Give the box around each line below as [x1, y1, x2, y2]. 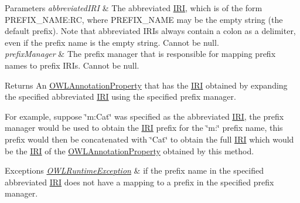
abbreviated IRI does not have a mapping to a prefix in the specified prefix [5, 175, 274, 188]
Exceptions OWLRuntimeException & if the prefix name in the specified [5, 164, 264, 177]
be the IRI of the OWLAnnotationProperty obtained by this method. [5, 144, 254, 157]
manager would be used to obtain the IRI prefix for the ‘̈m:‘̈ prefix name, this [5, 121, 283, 134]
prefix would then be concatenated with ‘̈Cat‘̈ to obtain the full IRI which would [5, 133, 294, 145]
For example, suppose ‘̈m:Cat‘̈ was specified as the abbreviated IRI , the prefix [5, 110, 284, 122]
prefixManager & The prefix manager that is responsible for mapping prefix [5, 48, 276, 60]
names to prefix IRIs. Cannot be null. [5, 59, 139, 71]
